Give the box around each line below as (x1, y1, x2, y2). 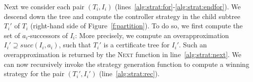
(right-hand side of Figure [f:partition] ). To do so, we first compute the (30, 20, 243, 31)
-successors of (28, 30, 68, 40)
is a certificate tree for (103, 40, 170, 50)
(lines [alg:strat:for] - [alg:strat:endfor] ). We (115, 1, 241, 11)
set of (4, 30, 20, 40)
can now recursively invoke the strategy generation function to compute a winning (4, 59, 250, 69)
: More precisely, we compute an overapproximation (75, 30, 229, 40)
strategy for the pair (4, 68, 64, 79)
